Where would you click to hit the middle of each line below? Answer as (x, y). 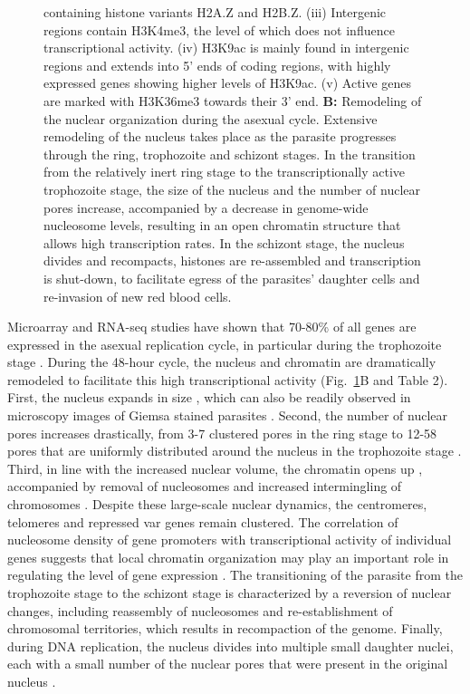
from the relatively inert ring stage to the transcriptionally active (225, 172)
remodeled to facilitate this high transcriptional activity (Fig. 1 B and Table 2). (228, 379)
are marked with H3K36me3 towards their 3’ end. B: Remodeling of (233, 100)
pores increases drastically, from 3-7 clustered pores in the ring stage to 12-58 (222, 433)
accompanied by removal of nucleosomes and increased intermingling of (205, 486)
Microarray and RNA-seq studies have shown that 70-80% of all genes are (212, 327)
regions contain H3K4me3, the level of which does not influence (219, 29)
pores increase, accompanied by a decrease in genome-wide (206, 207)
